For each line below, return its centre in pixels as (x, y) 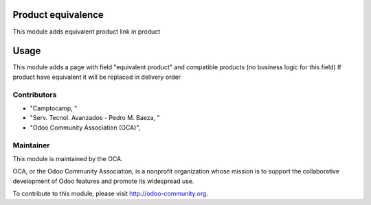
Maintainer (31, 145)
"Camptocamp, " (54, 108)
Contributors (35, 95)
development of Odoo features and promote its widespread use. (103, 181)
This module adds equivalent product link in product (87, 32)
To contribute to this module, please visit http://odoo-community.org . (111, 194)
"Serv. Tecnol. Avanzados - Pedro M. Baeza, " (95, 118)
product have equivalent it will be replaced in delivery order (97, 77)
